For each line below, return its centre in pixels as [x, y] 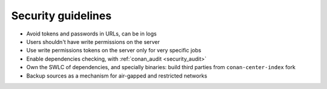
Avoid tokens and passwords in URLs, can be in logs [91, 34]
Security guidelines [61, 16]
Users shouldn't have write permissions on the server [93, 41]
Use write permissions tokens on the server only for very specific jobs [114, 51]
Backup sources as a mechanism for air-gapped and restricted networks [117, 76]
